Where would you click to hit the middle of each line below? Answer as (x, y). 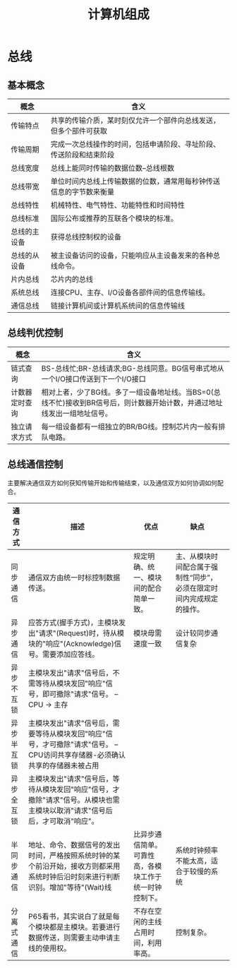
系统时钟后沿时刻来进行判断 (74, 876)
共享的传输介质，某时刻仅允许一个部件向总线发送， (135, 120)
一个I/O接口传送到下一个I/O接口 (93, 378)
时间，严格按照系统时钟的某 (74, 855)
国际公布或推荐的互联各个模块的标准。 (114, 218)
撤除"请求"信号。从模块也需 (74, 800)
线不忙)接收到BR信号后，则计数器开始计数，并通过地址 (132, 402)
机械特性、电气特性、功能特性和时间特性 (118, 205)
